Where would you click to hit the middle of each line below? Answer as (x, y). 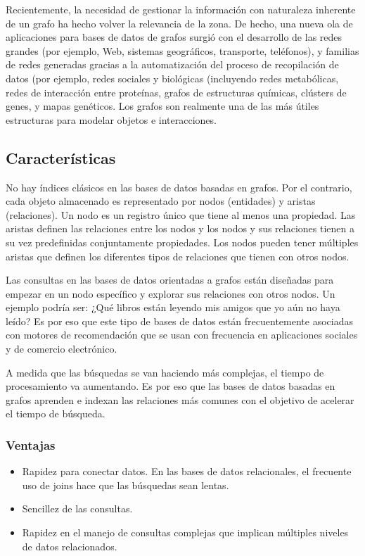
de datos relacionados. (70, 546)
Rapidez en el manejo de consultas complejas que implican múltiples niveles (185, 532)
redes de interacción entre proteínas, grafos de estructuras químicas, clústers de (176, 92)
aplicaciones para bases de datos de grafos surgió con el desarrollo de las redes (174, 37)
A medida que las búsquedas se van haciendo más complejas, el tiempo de (165, 372)
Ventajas (31, 444)
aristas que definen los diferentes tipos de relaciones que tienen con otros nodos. (178, 256)
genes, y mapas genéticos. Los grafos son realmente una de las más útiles (162, 106)
